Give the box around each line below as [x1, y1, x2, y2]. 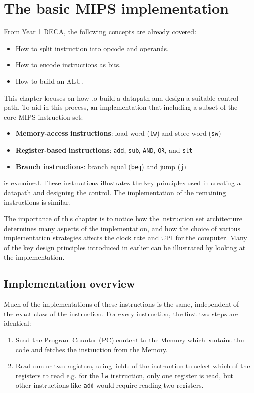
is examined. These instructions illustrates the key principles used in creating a [4, 178, 241, 188]
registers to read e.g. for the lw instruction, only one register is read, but [15, 370, 233, 380]
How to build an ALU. [15, 76, 83, 86]
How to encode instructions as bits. [15, 59, 121, 70]
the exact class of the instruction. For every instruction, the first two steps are [4, 308, 238, 318]
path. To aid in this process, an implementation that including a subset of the [4, 102, 238, 112]
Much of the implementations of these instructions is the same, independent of [4, 299, 239, 309]
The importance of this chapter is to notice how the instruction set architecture [4, 213, 242, 224]
